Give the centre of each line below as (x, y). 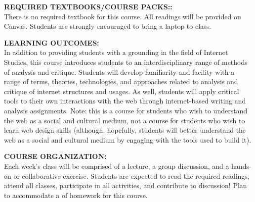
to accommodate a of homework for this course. (76, 195)
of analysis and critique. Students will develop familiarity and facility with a (119, 72)
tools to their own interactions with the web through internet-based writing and (125, 101)
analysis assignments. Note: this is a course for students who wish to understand (126, 110)
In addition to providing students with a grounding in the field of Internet (116, 52)
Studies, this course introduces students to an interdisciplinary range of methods (126, 62)
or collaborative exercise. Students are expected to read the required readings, (131, 176)
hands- (241, 166)
